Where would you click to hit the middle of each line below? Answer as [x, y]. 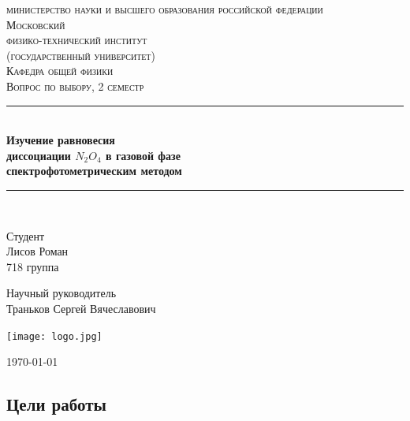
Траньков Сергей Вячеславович [81, 308]
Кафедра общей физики [60, 71]
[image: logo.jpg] [54, 336]
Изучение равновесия [61, 140]
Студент [26, 235]
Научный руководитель [61, 293]
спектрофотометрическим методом [94, 171]
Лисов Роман [37, 251]
